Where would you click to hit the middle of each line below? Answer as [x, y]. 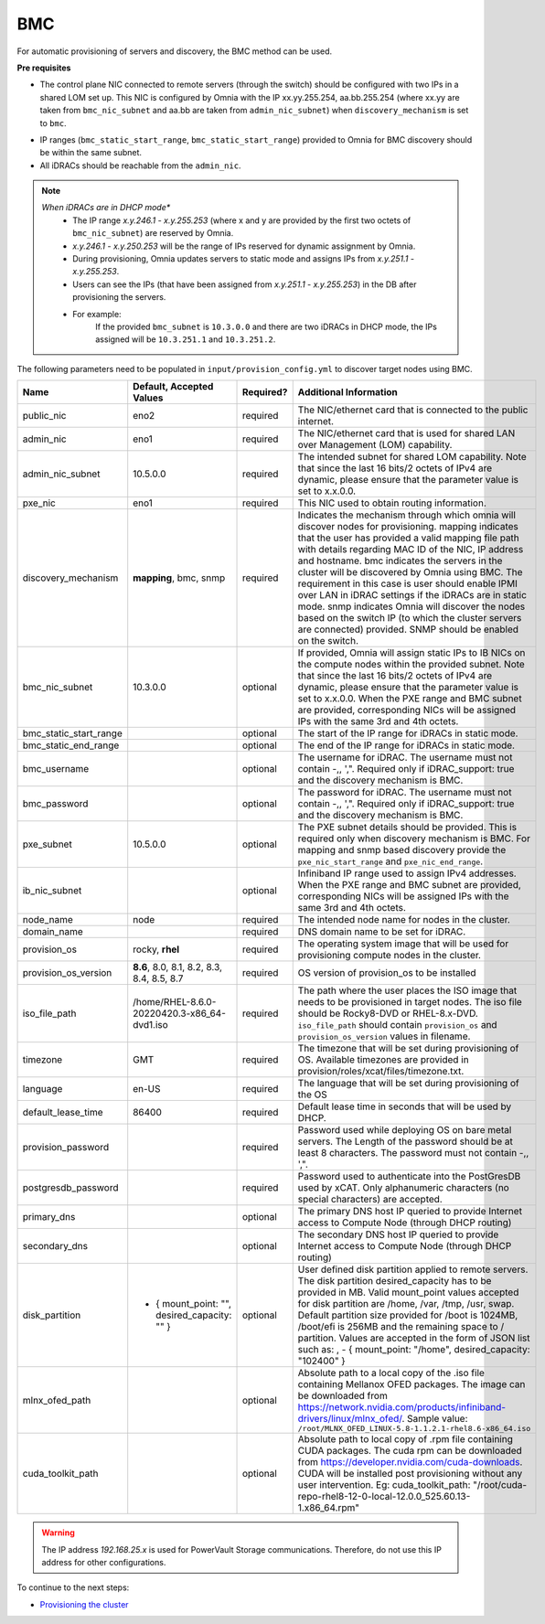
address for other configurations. [104, 1562]
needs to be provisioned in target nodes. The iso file [410, 1002]
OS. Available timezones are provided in [384, 1060]
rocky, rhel [156, 949]
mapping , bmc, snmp [179, 578]
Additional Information [347, 392]
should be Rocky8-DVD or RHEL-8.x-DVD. [388, 1013]
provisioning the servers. [119, 297]
